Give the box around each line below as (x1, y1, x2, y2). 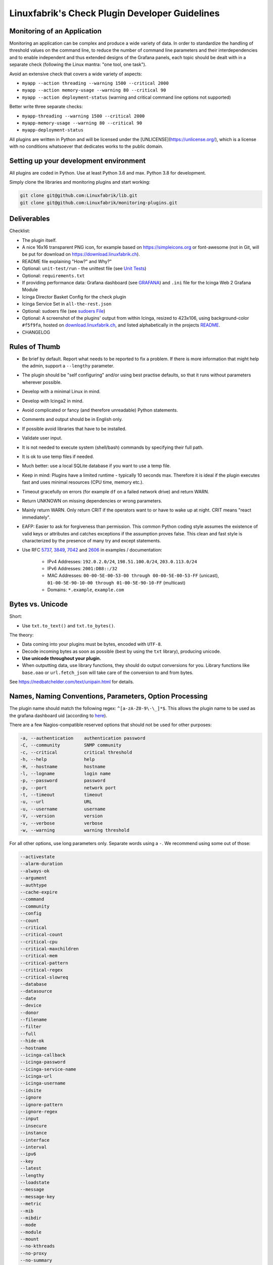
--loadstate (20, 1179, 50, 1185)
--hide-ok (20, 1038, 44, 1044)
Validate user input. (22, 435, 63, 441)
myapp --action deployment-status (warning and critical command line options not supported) (22, 94, 231, 100)
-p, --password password (20, 778, 106, 784)
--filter (20, 1024, 42, 1030)
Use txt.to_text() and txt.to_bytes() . (22, 622, 116, 628)
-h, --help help (20, 756, 95, 763)
